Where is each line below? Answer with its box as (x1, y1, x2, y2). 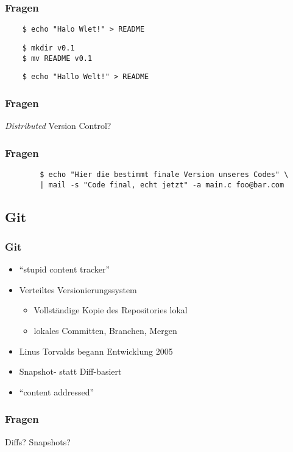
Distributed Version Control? (5, 119, 111, 132)
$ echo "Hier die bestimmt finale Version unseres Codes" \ (40, 170, 289, 179)
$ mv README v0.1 (22, 54, 93, 63)
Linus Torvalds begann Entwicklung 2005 (19, 344, 173, 357)
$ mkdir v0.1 (22, 43, 75, 52)
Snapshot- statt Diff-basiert (19, 365, 122, 378)
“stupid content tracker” (19, 263, 110, 276)
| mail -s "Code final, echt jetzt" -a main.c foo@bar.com (40, 180, 284, 189)
